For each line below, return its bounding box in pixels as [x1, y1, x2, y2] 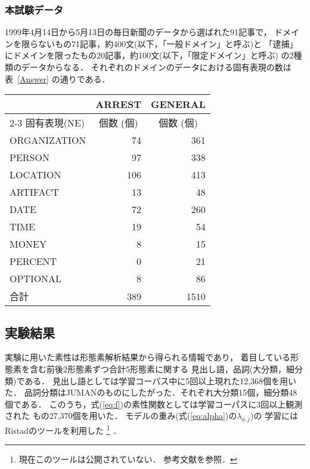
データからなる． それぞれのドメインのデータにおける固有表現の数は [21, 61, 292, 73]
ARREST [95, 97, 141, 112]
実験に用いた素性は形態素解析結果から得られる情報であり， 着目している [5, 351, 291, 363]
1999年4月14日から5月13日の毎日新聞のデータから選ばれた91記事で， [5, 26, 272, 38]
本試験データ [5, 2, 64, 17]
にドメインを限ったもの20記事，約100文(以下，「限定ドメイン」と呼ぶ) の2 [5, 49, 294, 61]
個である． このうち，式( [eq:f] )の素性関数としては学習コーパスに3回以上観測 [5, 397, 303, 410]
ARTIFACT [10, 185, 60, 199]
